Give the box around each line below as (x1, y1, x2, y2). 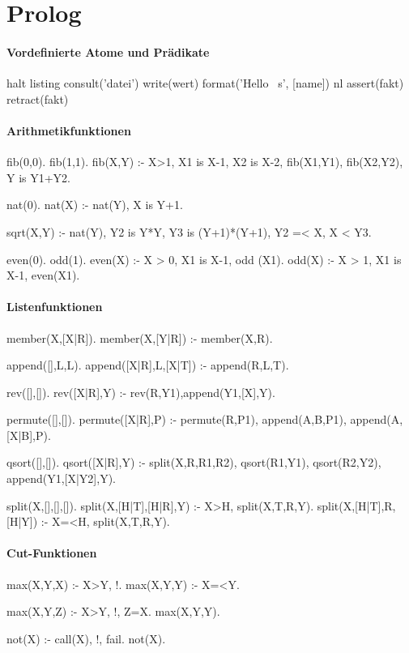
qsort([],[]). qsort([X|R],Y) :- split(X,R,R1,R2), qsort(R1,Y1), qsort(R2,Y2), (6, 454, 381, 471)
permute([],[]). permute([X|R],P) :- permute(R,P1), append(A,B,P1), (6, 411, 347, 428)
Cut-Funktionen (6, 544, 97, 561)
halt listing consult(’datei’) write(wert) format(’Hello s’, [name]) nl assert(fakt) (6, 75, 404, 92)
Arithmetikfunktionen (6, 122, 131, 139)
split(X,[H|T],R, (317, 497, 396, 514)
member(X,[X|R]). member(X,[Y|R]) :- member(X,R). (6, 329, 273, 346)
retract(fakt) (6, 90, 69, 107)
